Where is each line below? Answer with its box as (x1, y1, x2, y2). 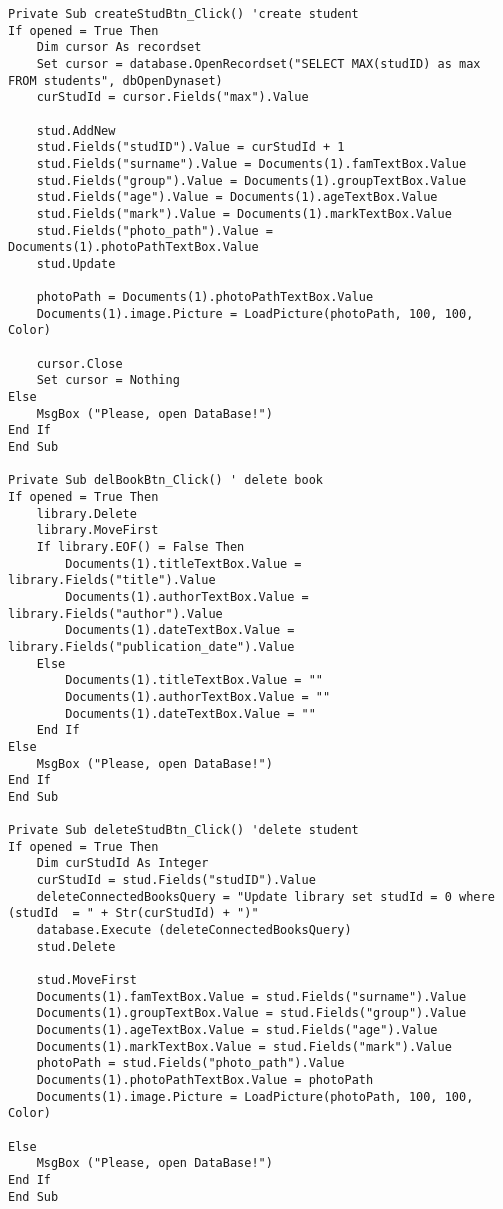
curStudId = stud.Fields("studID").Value (36, 873, 316, 888)
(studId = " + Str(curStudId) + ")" (8, 906, 259, 921)
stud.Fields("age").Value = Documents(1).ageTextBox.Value (36, 190, 438, 205)
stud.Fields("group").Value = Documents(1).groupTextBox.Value (36, 173, 467, 188)
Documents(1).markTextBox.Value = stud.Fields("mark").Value (36, 1039, 452, 1054)
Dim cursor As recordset (36, 40, 202, 55)
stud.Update (36, 256, 116, 271)
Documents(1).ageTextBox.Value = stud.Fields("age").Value (36, 1023, 438, 1038)
